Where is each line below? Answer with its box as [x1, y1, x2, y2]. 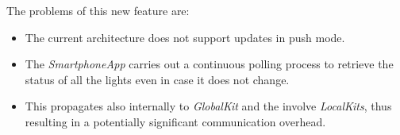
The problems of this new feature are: [6, 2, 190, 18]
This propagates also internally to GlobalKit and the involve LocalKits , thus [25, 98, 392, 114]
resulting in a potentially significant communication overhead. [25, 113, 326, 129]
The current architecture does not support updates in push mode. [25, 29, 345, 45]
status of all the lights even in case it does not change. [25, 71, 290, 87]
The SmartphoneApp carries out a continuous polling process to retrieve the [25, 56, 394, 72]
